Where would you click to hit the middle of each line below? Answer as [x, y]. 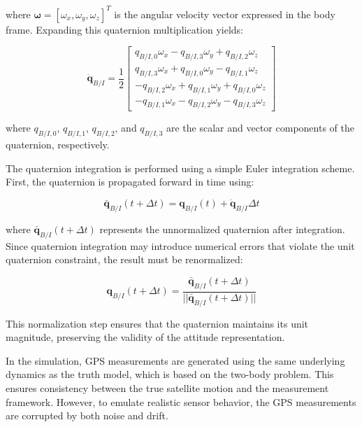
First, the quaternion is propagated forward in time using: [130, 182]
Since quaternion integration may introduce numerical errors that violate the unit [180, 245]
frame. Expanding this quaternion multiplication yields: [125, 29]
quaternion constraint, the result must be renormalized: [124, 259]
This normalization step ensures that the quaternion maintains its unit [157, 323]
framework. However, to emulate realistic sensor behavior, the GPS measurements [181, 401]
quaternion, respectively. [58, 145]
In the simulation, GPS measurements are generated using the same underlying [175, 360]
